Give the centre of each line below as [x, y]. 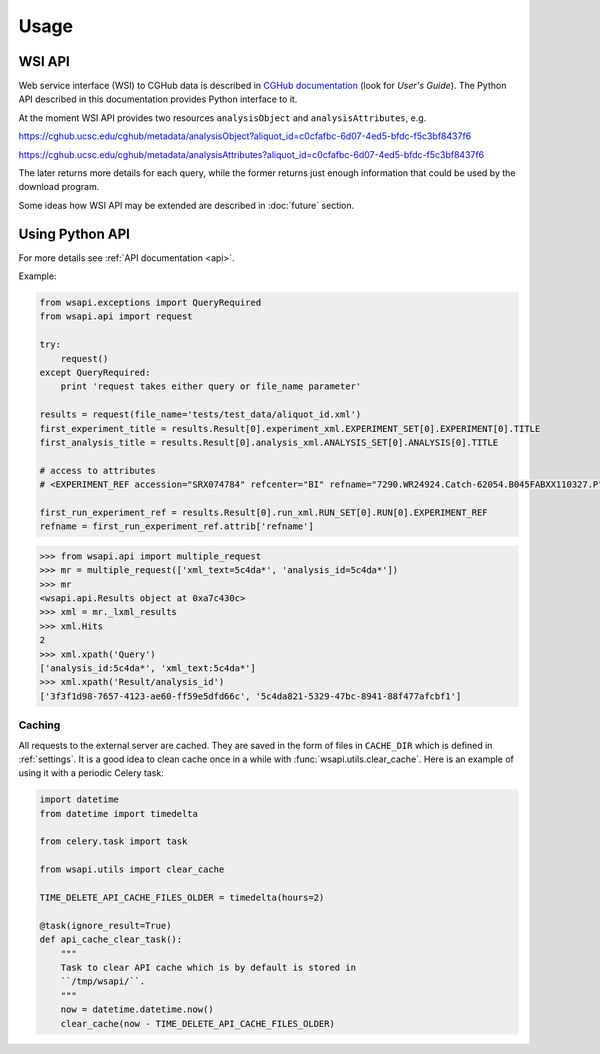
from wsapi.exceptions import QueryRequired [150, 303]
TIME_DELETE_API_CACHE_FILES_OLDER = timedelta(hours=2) [182, 898]
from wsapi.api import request [116, 316]
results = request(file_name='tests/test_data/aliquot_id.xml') [200, 414]
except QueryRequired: [95, 373]
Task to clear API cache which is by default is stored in [208, 967]
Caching [39, 725]
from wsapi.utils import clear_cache [132, 869]
